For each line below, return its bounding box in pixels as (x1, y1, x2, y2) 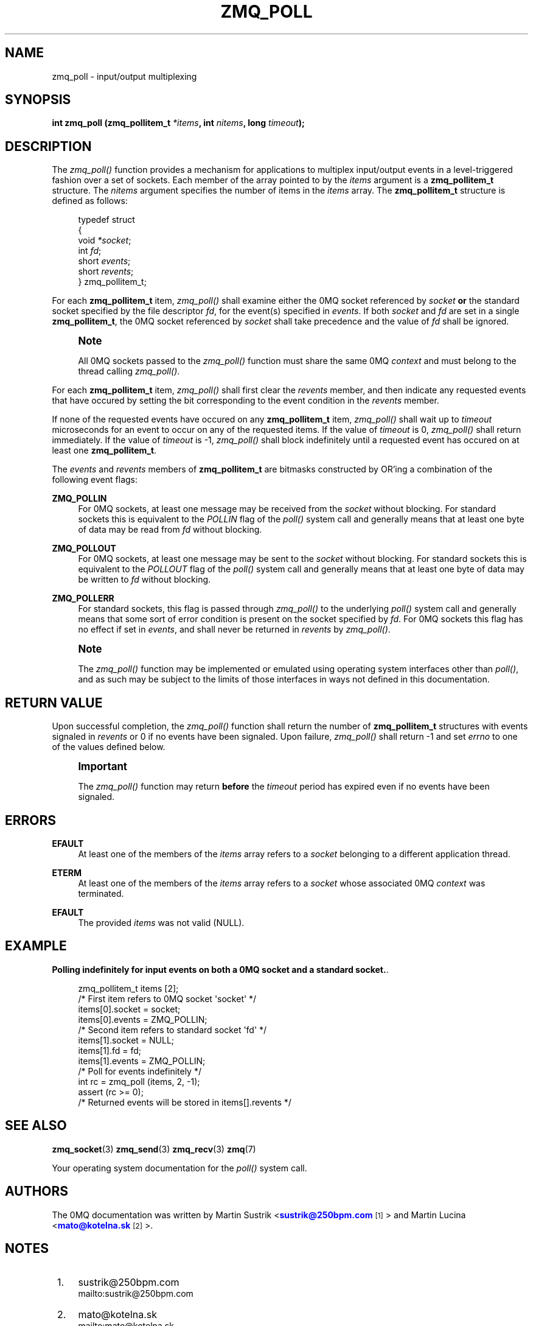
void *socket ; (78, 235, 131, 246)
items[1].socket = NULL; (78, 1034, 175, 1045)
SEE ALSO (5, 1118, 67, 1134)
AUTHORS (5, 1184, 69, 1199)
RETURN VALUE (5, 695, 103, 710)
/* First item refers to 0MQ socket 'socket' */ (78, 993, 257, 1004)
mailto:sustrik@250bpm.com (78, 1288, 193, 1299)
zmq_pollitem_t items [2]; (78, 983, 179, 994)
